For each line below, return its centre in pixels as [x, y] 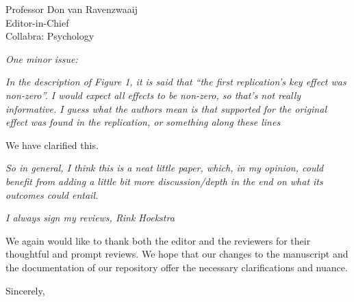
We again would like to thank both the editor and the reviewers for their [158, 240]
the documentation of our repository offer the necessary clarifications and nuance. [177, 267]
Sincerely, [25, 290]
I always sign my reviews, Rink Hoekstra [90, 218]
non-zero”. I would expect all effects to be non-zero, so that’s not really [153, 95]
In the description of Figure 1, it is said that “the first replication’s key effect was [176, 82]
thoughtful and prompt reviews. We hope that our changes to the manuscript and [177, 254]
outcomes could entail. [52, 194]
